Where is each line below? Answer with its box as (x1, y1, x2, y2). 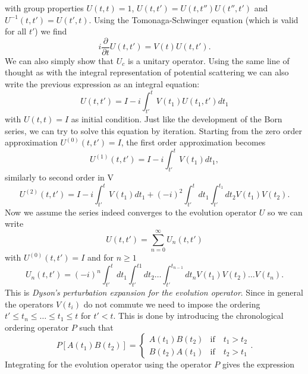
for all (5, 25, 27, 37)
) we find (34, 25, 67, 37)
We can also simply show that (5, 54, 114, 66)
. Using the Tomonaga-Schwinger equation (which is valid (89, 13, 298, 26)
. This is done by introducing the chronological (113, 309, 284, 322)
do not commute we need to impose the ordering (83, 297, 260, 310)
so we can (268, 205, 303, 218)
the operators (5, 297, 54, 310)
